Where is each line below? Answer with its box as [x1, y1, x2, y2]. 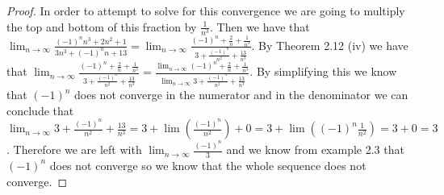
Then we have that [216, 18, 310, 35]
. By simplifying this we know [249, 63, 397, 80]
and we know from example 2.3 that [226, 141, 404, 158]
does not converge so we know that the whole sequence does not [49, 156, 367, 173]
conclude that [6, 102, 74, 118]
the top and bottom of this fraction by [6, 18, 197, 35]
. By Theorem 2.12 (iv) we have [251, 36, 408, 53]
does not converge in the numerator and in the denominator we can [74, 86, 408, 103]
